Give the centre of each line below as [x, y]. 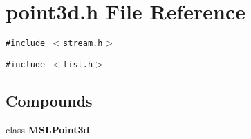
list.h [78, 64]
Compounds [49, 100]
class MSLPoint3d [48, 129]
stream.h [83, 44]
